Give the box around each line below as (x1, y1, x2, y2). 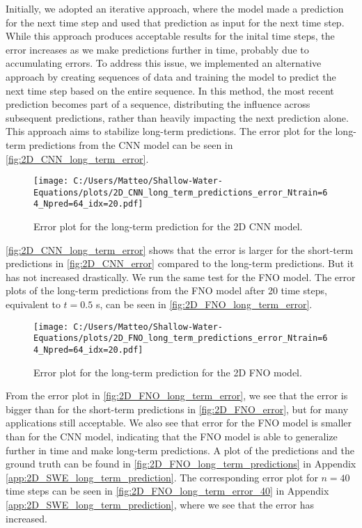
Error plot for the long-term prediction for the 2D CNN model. (33, 219, 303, 234)
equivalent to (6, 297, 61, 312)
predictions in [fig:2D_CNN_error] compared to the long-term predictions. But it (6, 256, 354, 271)
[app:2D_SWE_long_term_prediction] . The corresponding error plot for (6, 470, 318, 484)
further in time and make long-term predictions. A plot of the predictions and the (6, 442, 354, 457)
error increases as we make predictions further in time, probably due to (6, 42, 309, 56)
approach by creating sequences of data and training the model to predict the (6, 69, 336, 83)
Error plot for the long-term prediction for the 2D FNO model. (33, 365, 302, 379)
